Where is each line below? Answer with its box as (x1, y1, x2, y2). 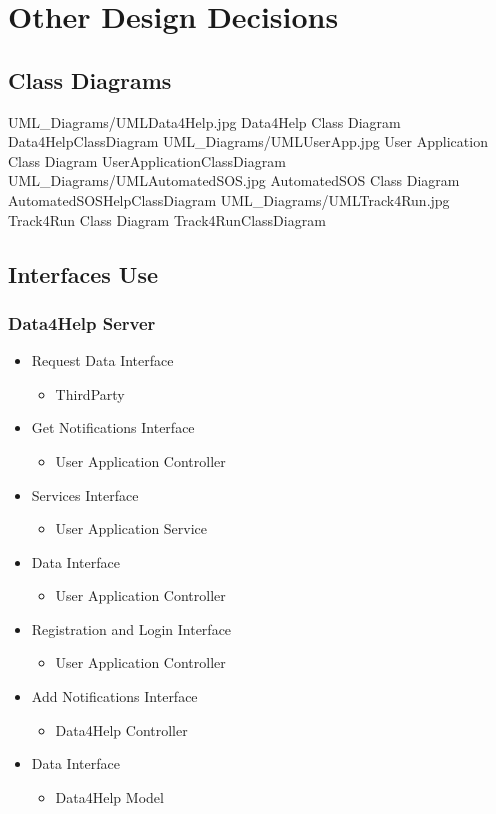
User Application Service (55, 518, 208, 539)
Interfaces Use (8, 258, 158, 289)
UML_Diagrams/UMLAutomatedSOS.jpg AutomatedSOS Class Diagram (8, 170, 460, 191)
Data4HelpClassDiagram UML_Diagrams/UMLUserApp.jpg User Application (8, 131, 488, 152)
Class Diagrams (8, 64, 172, 95)
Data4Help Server (8, 310, 156, 335)
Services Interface (31, 484, 139, 505)
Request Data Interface (31, 350, 174, 371)
